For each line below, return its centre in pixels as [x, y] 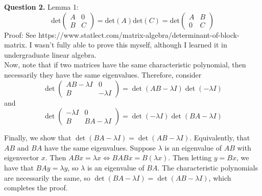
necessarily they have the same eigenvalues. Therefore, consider [103, 74]
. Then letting [190, 157]
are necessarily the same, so [47, 177]
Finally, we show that [38, 138]
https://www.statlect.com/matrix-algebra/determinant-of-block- [139, 34]
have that [19, 167]
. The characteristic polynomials [208, 167]
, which [220, 177]
